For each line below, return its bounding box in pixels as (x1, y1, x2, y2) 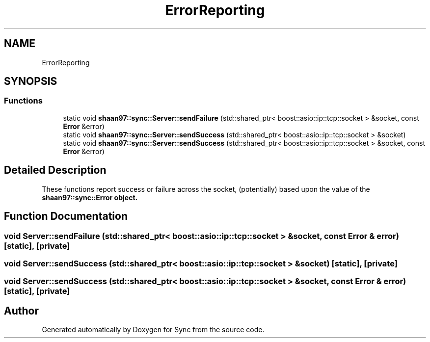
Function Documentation (4, 210, 128, 223)
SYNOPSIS (4, 75, 57, 88)
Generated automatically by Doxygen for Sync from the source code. (42, 325, 265, 334)
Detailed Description (4, 164, 107, 177)
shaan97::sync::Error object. (42, 193, 138, 202)
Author (4, 304, 39, 317)
